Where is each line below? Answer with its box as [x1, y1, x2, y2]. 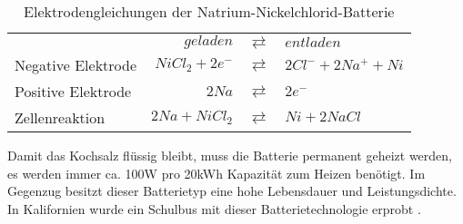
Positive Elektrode [15, 81, 132, 102]
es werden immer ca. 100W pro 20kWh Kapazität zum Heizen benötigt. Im [7, 163, 426, 182]
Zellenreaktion [15, 107, 106, 128]
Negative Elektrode [15, 54, 137, 75]
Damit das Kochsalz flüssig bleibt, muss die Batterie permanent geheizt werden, [7, 146, 452, 164]
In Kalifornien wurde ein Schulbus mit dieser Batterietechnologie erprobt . [7, 199, 421, 218]
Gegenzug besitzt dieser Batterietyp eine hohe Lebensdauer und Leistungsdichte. [7, 181, 457, 200]
